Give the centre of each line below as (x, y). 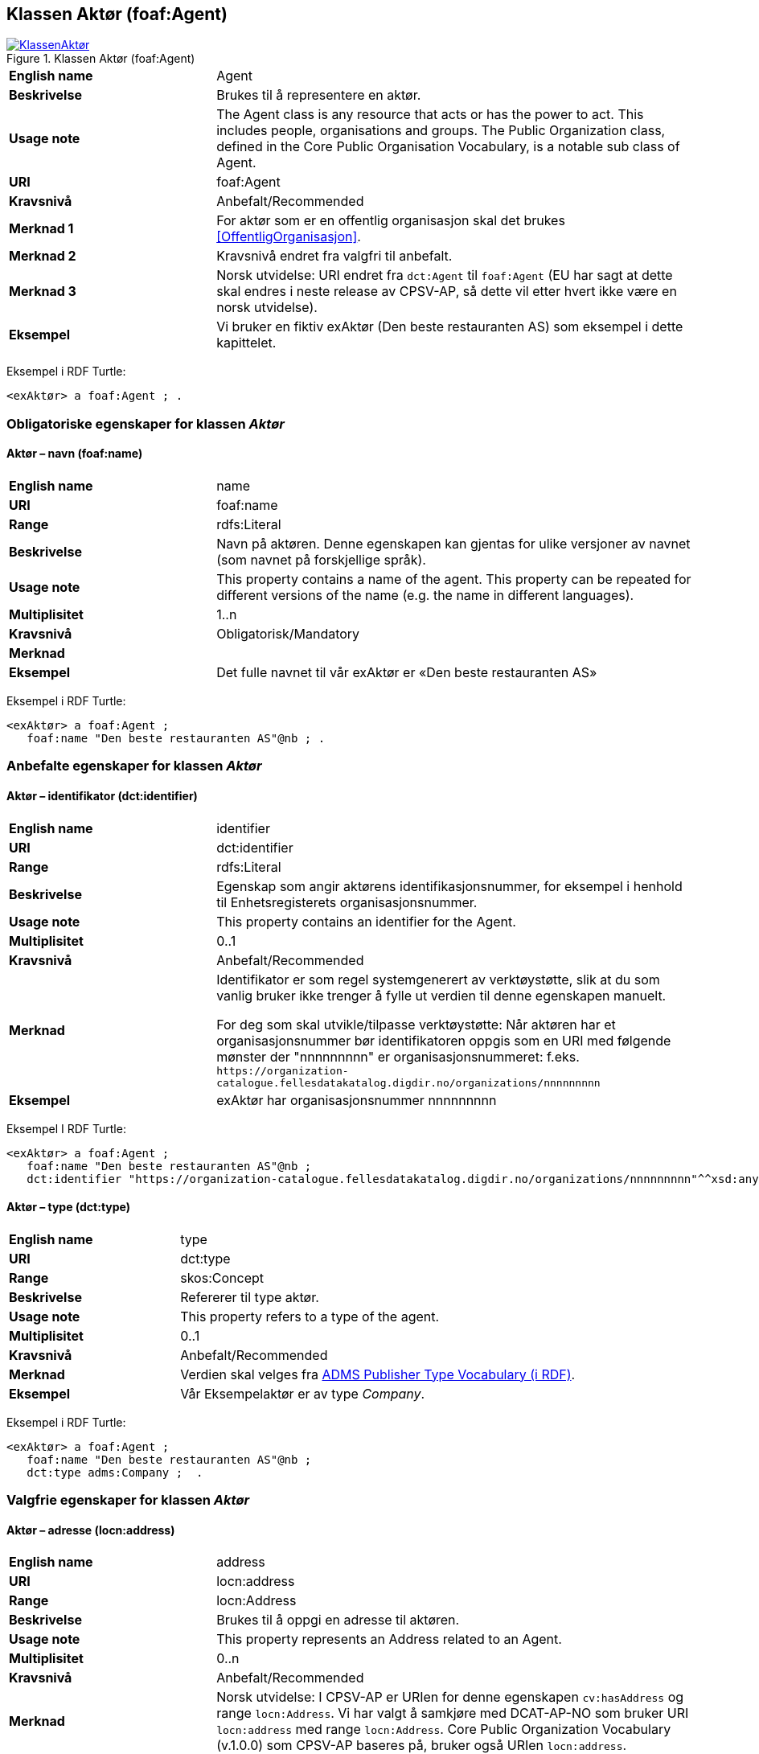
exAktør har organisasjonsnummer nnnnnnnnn (357, 1100)
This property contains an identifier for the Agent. (366, 921)
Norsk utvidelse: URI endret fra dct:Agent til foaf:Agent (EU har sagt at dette (445, 275)
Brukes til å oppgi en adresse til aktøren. (338, 1620)
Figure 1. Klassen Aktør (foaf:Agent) (101, 59)
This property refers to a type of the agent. (310, 1316)
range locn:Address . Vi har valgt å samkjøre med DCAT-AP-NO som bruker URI (453, 1713)
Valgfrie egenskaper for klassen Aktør (128, 1500)
